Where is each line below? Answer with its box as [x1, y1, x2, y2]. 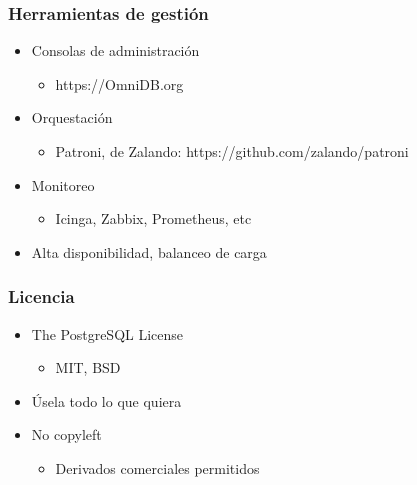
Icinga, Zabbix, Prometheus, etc [55, 208, 252, 229]
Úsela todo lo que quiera [31, 390, 182, 411]
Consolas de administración [31, 40, 200, 61]
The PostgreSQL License [31, 323, 184, 344]
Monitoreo [31, 174, 95, 195]
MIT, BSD [55, 357, 121, 378]
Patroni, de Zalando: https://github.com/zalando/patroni [55, 141, 409, 161]
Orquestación [31, 107, 113, 128]
